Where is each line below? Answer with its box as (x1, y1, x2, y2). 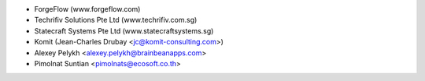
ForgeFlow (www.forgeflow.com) (34, 5, 141, 13)
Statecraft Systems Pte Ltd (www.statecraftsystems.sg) (34, 26, 214, 35)
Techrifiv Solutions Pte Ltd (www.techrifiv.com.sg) (34, 16, 198, 25)
